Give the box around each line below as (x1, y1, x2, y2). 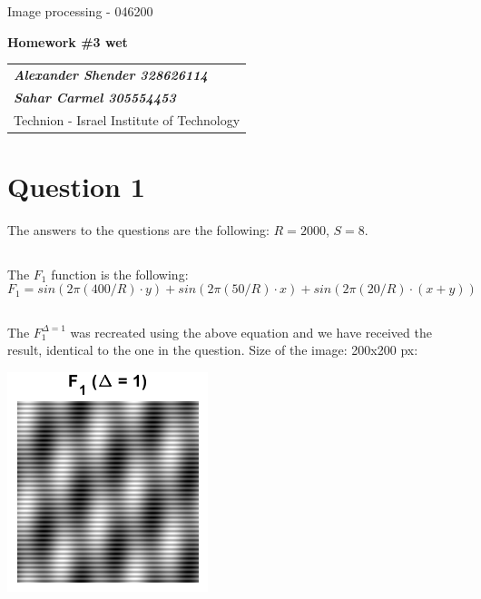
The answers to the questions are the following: (7, 220, 270, 239)
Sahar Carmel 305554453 (14, 87, 176, 106)
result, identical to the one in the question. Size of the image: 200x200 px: (7, 340, 418, 359)
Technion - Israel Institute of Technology (14, 110, 240, 129)
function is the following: (51, 264, 189, 283)
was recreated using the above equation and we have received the (70, 322, 432, 341)
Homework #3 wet (7, 32, 128, 51)
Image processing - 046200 (7, 2, 153, 20)
